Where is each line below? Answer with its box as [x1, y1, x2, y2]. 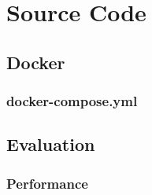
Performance [6, 173, 88, 193]
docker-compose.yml [6, 91, 138, 111]
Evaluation [6, 132, 95, 156]
